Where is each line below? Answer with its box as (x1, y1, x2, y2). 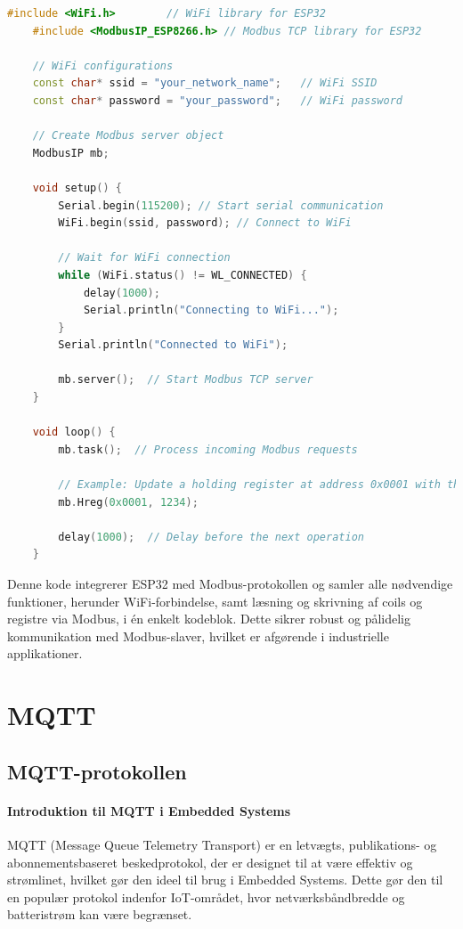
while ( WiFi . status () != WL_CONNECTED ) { (58, 268, 307, 281)
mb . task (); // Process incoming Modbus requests (58, 443, 358, 456)
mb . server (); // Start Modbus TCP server (58, 373, 313, 387)
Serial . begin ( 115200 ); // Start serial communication (58, 199, 384, 212)
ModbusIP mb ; (32, 146, 110, 159)
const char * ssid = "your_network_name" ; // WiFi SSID (32, 77, 378, 90)
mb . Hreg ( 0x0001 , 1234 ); (58, 495, 199, 509)
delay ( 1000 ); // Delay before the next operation (58, 530, 364, 543)
